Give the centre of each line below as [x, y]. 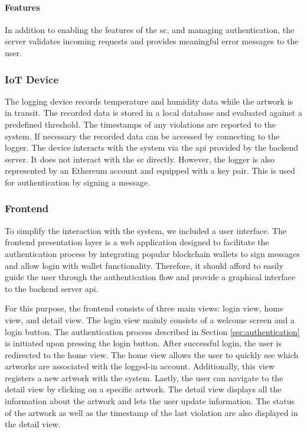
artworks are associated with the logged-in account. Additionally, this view [140, 366]
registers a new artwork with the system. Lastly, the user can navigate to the [144, 377]
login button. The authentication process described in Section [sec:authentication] [152, 331]
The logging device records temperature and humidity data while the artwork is [149, 101]
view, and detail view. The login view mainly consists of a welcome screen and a [150, 319]
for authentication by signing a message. [78, 182]
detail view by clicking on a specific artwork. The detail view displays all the [143, 389]
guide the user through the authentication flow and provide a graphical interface [150, 277]
